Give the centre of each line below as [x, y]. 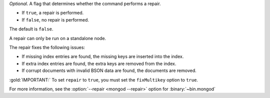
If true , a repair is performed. [53, 13]
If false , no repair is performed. [55, 19]
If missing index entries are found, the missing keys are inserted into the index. [103, 56]
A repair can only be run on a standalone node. [58, 38]
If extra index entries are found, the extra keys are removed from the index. [99, 63]
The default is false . [31, 29]
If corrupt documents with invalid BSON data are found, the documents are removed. [109, 70]
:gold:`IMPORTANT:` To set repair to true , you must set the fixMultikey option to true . [104, 79]
